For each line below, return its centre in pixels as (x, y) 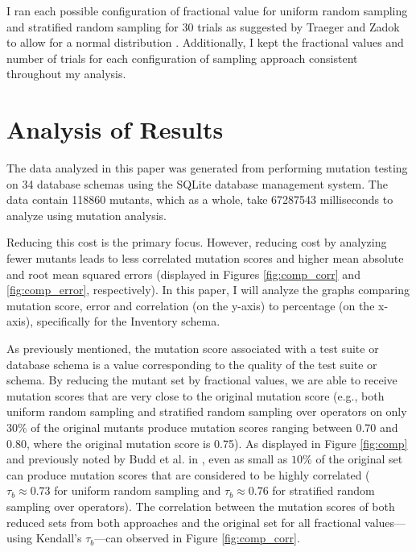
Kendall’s (59, 538)
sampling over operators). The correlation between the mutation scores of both (201, 506)
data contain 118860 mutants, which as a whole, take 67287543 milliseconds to (200, 199)
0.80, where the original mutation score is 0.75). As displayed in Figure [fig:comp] (207, 443)
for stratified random (323, 490)
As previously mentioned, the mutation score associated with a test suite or (193, 349)
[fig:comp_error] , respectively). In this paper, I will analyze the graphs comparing (208, 290)
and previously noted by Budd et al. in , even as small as (147, 459)
